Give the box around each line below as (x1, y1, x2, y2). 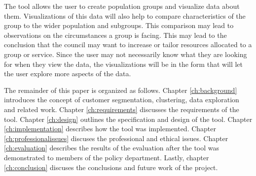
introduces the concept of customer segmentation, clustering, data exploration (4, 94, 239, 105)
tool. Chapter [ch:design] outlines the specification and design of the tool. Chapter (4, 114, 253, 124)
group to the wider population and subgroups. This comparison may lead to (4, 20, 234, 30)
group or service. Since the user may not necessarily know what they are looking (4, 49, 247, 59)
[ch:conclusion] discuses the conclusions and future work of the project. (4, 162, 218, 172)
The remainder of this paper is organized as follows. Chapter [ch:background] (4, 85, 237, 95)
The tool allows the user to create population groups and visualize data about (4, 1, 240, 11)
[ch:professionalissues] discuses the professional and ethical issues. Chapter (4, 133, 228, 143)
